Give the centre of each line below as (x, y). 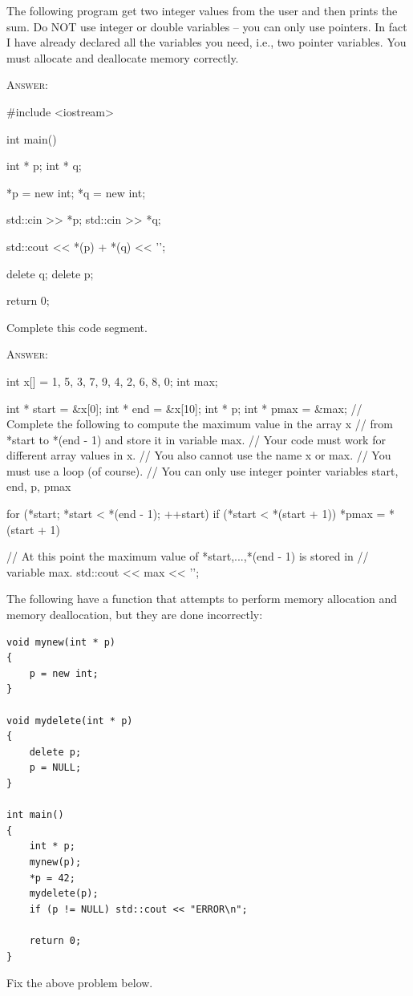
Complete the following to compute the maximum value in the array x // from (200, 424)
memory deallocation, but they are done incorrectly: (135, 615)
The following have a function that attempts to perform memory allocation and (202, 599)
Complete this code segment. (77, 327)
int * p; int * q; (44, 166)
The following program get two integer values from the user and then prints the (202, 10)
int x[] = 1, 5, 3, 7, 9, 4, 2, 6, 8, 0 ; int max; (112, 381)
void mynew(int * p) (61, 642)
